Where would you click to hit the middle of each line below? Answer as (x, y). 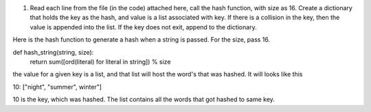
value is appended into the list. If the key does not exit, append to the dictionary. (143, 27)
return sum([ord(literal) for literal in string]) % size (100, 61)
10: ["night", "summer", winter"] (57, 87)
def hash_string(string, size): (53, 52)
